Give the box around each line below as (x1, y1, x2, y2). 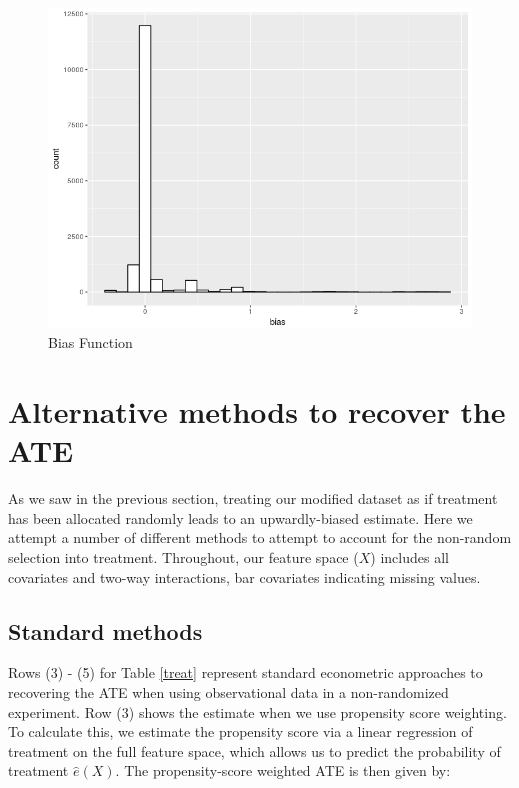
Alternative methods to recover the (8, 391, 506, 432)
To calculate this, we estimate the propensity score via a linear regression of (8, 721, 473, 742)
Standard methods (8, 615, 203, 646)
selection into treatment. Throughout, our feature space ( (8, 546, 359, 567)
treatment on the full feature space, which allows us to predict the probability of (8, 740, 501, 761)
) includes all (370, 546, 449, 567)
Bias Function (48, 332, 133, 353)
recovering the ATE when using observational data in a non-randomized (8, 681, 449, 702)
